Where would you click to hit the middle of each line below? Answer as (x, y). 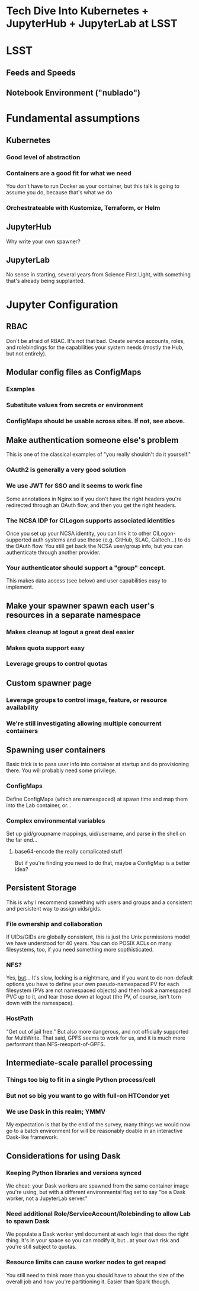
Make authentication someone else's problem (92, 440)
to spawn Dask (28, 1221)
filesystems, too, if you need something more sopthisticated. (80, 950)
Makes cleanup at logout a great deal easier (70, 632)
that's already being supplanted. (46, 281)
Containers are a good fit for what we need (69, 173)
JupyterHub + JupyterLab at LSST (92, 23)
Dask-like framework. (32, 1137)
